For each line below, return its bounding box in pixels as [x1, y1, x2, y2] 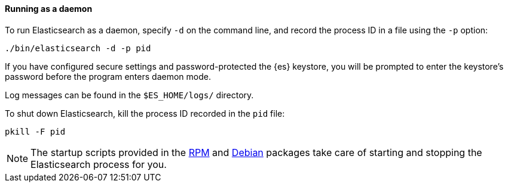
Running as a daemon [5, 4, 93, 14]
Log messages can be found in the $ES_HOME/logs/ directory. [5, 89, 254, 100]
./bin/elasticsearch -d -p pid [5, 43, 151, 53]
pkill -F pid [5, 126, 66, 136]
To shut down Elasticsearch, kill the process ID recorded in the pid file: [5, 108, 285, 119]
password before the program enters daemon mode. [5, 71, 211, 82]
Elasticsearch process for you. [30, 158, 167, 170]
